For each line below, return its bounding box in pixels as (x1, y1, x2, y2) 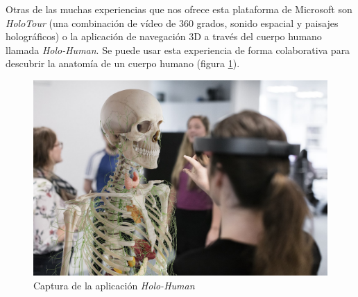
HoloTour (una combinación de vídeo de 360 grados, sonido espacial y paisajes (6, 15, 339, 30)
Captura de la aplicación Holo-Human (33, 278, 195, 292)
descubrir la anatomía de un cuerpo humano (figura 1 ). (6, 56, 240, 71)
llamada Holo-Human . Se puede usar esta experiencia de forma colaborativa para (6, 42, 350, 57)
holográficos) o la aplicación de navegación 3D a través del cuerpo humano (6, 29, 322, 44)
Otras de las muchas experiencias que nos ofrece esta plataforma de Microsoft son (6, 2, 352, 16)
